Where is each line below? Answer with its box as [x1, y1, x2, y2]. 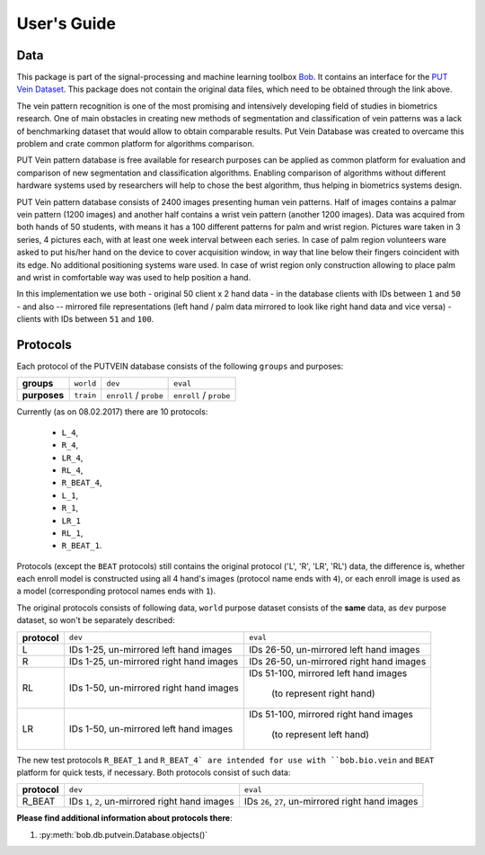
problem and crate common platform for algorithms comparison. [16, 138, 255, 149]
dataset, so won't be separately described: [16, 615, 175, 626]
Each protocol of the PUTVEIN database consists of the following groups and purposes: [16, 361, 344, 371]
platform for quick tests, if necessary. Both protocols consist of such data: [16, 767, 291, 778]
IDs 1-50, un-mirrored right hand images [68, 681, 240, 694]
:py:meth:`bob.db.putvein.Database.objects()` [39, 829, 208, 840]
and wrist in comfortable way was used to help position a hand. [16, 272, 251, 282]
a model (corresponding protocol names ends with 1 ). [16, 585, 216, 597]
